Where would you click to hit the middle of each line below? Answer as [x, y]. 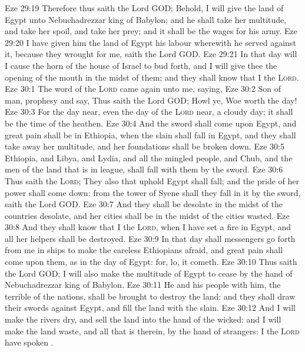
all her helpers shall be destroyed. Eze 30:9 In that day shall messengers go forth [150, 238]
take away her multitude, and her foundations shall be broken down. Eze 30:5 [145, 146]
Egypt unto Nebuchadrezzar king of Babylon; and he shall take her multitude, [146, 19]
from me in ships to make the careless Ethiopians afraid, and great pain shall [144, 250]
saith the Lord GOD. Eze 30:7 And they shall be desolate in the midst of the [144, 204]
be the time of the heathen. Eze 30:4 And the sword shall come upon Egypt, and [151, 123]
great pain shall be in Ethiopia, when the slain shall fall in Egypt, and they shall [150, 135]
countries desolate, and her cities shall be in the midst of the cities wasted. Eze [147, 215]
